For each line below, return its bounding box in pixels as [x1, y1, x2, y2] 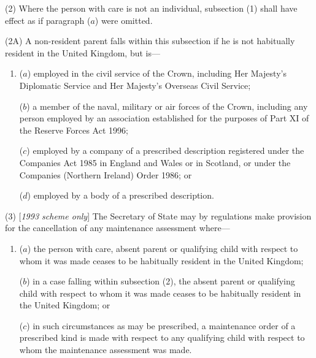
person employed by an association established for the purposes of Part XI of [19, 112, 309, 124]
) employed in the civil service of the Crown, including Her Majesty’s [27, 67, 287, 80]
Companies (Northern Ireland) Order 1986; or [19, 168, 192, 181]
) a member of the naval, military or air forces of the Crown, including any [26, 99, 308, 112]
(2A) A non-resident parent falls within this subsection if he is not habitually [5, 34, 295, 47]
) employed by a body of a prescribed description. [27, 189, 214, 202]
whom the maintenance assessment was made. [19, 343, 192, 356]
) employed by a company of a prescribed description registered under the [26, 144, 304, 157]
